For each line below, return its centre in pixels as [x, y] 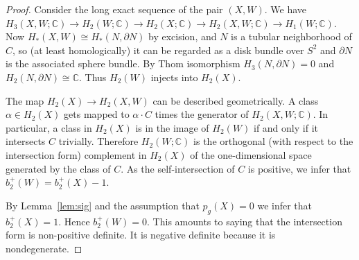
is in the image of [172, 127]
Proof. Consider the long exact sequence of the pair [114, 9]
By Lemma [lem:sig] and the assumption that [103, 205]
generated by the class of [58, 168]
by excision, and [183, 36]
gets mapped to [97, 114]
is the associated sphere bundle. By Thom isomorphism [123, 63]
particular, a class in [49, 127]
